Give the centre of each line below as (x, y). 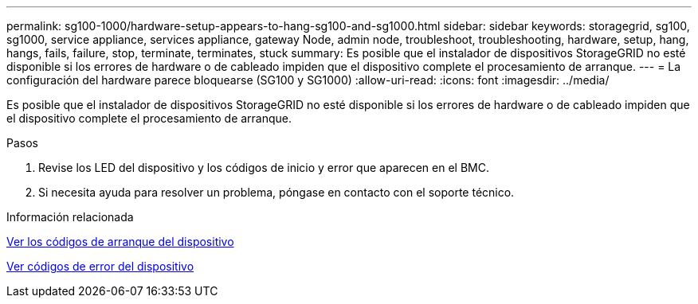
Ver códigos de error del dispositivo (100, 266)
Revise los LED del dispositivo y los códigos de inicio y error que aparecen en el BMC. (264, 168)
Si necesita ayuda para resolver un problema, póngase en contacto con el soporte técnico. (276, 192)
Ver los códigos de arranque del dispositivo (120, 242)
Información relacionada (70, 217)
